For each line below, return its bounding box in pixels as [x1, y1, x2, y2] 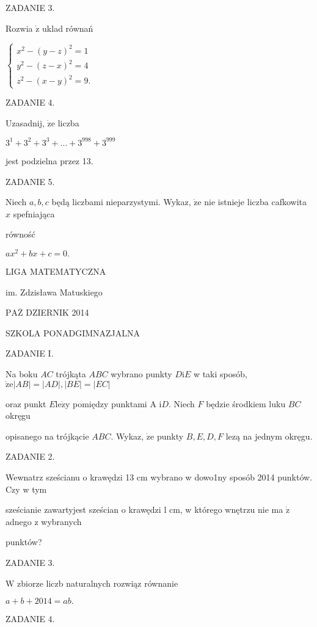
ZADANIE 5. [5, 175, 55, 187]
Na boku [5, 367, 38, 380]
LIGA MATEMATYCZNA [5, 265, 106, 277]
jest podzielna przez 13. [5, 154, 93, 167]
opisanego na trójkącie [5, 429, 89, 442]
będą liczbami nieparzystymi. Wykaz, [51, 195, 191, 208]
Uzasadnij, [5, 116, 45, 129]
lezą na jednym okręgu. [225, 429, 313, 442]
